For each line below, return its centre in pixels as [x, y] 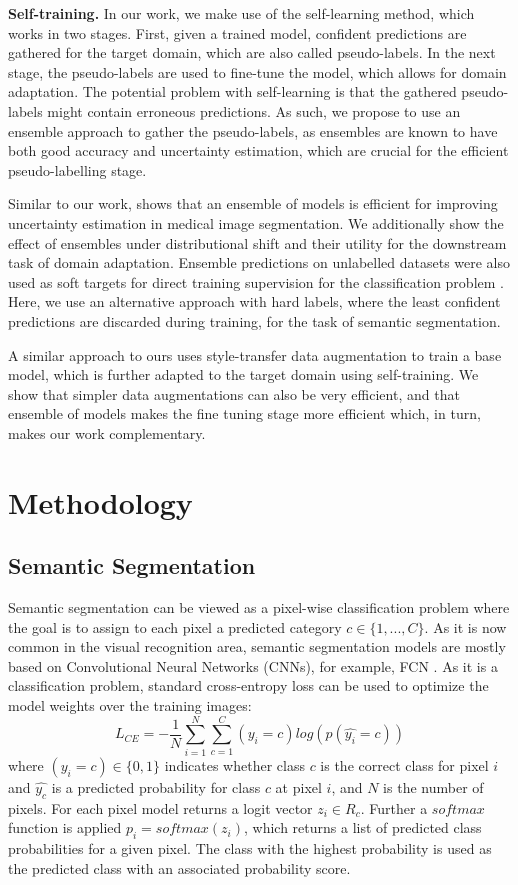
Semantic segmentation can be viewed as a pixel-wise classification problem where [259, 607]
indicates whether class [234, 764]
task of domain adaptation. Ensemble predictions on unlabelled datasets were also [259, 262]
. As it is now [465, 626]
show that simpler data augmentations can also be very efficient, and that [234, 393]
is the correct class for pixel [404, 764]
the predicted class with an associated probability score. [179, 867]
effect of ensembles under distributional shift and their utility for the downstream [257, 242]
